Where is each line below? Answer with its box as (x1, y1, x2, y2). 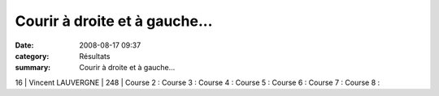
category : (15, 51, 50, 61)
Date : (15, 40, 34, 50)
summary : (15, 63, 51, 73)
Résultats (79, 51, 111, 61)
